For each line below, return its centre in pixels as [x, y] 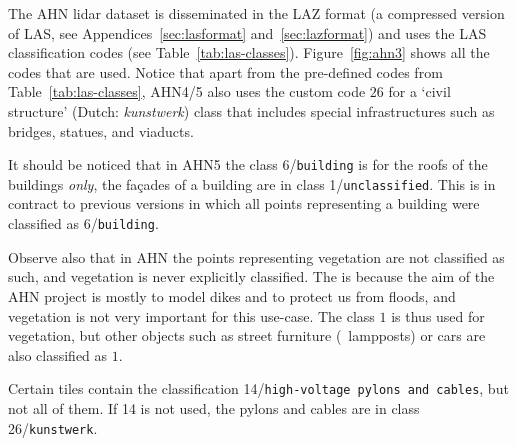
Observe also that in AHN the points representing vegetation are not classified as [256, 256]
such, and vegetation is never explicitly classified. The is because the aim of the [251, 276]
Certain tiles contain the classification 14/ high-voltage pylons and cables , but [258, 388]
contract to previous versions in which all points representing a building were [244, 203]
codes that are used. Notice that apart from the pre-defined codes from [225, 71]
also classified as [58, 354]
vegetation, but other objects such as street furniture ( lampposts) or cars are [247, 335]
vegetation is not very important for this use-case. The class [191, 315]
